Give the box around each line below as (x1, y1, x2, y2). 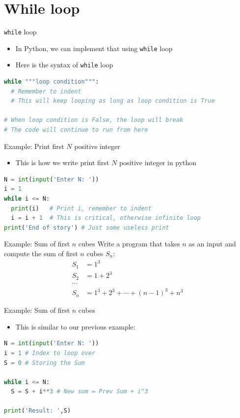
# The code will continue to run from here (4, 126, 148, 134)
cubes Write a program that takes (78, 239, 180, 249)
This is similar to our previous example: (15, 321, 135, 331)
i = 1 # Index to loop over (4, 349, 96, 357)
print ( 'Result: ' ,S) (4, 407, 71, 415)
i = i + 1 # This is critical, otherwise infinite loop (11, 214, 201, 222)
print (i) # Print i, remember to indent (11, 205, 152, 212)
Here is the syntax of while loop (15, 60, 113, 70)
